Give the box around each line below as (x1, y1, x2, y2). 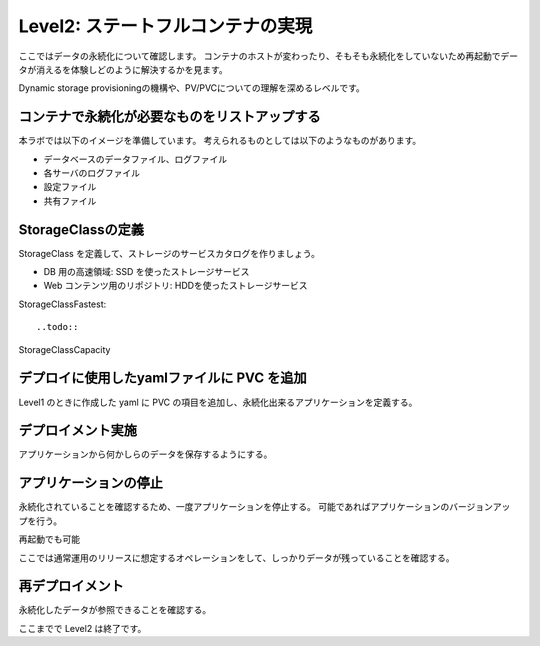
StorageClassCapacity (18, 343, 111, 355)
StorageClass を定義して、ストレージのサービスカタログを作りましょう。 (18, 247, 320, 259)
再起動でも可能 (18, 533, 80, 545)
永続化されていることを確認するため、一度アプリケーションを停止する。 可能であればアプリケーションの (18, 501, 450, 513)
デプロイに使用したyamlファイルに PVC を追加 (18, 370, 307, 387)
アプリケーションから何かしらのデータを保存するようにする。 (18, 448, 273, 460)
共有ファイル (43, 195, 97, 207)
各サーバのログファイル (43, 167, 140, 179)
